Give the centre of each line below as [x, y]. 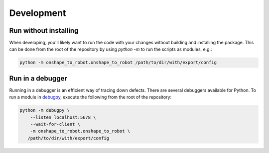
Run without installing [44, 31]
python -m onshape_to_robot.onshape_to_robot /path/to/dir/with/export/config [118, 63]
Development [38, 13]
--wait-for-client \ [55, 124]
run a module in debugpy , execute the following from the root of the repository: [90, 97]
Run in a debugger [38, 78]
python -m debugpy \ [45, 110]
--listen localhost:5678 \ [63, 117]
